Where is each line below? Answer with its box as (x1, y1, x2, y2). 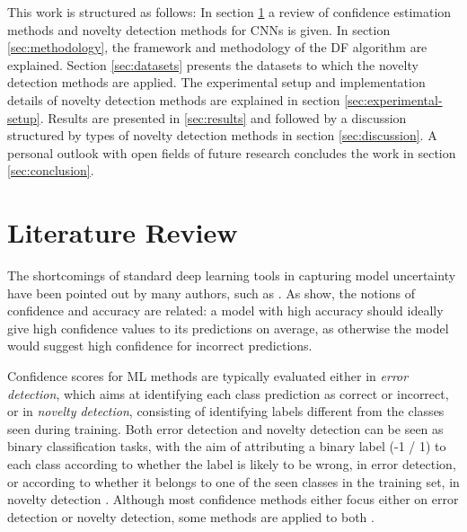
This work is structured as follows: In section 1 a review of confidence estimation (7, 3, 452, 21)
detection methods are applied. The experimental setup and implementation (7, 73, 426, 92)
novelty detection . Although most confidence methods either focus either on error (7, 490, 459, 509)
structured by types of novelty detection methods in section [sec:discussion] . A (7, 126, 437, 145)
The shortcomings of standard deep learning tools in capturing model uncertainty (7, 266, 456, 285)
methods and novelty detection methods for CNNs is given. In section (7, 20, 391, 39)
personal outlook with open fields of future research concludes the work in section (7, 143, 456, 162)
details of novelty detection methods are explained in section (7, 90, 340, 109)
